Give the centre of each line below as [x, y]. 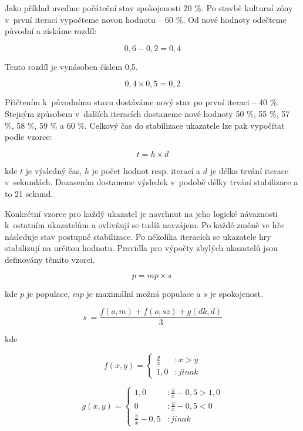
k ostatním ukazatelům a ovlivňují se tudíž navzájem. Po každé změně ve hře [144, 225]
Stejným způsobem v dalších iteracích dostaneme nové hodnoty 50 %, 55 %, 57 [147, 113]
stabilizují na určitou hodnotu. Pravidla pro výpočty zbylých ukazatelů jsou [141, 248]
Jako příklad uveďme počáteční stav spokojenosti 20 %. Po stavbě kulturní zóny [149, 8]
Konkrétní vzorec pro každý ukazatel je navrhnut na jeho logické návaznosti [141, 213]
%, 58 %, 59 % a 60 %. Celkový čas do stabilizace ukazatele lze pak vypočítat [145, 125]
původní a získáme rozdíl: [51, 31]
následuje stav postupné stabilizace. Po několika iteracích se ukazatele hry [138, 236]
